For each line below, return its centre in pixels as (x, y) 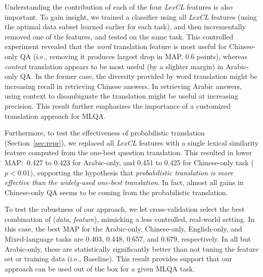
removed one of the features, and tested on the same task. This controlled (119, 36)
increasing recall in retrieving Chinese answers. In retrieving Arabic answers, (123, 86)
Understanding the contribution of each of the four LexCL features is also (119, 7)
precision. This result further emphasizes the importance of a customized (118, 105)
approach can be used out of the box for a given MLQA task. (100, 268)
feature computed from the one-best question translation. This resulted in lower (128, 152)
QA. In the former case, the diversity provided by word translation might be (139, 76)
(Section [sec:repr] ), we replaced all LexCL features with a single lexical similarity (132, 142)
